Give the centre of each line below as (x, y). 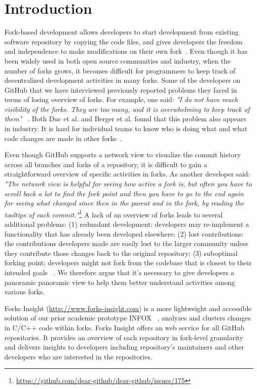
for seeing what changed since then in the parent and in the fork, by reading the (124, 203)
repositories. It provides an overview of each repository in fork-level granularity (124, 337)
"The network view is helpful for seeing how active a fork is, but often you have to (128, 184)
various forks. (25, 292)
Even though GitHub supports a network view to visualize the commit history (123, 155)
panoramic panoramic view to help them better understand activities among (120, 282)
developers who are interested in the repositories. (78, 356)
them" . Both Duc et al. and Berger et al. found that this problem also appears (126, 119)
